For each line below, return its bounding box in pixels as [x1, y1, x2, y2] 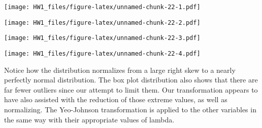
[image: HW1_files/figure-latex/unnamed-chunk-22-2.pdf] [4, 19, 201, 26]
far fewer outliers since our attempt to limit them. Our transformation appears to [4, 84, 258, 95]
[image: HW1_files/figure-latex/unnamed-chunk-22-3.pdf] [4, 34, 201, 42]
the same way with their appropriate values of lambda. [4, 114, 175, 124]
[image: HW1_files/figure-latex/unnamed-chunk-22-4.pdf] [4, 50, 201, 57]
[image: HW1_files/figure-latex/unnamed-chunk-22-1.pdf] [4, 4, 201, 11]
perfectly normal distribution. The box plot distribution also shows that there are [4, 74, 258, 85]
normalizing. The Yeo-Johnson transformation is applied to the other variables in [4, 104, 256, 114]
